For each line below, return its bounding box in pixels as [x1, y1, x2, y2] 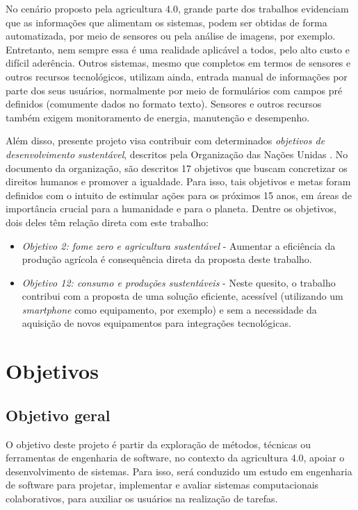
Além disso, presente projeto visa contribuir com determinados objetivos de [6, 133, 325, 148]
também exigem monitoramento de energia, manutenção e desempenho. [6, 110, 310, 124]
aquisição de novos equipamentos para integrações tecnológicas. [22, 316, 291, 330]
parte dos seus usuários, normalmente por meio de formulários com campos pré [6, 83, 343, 97]
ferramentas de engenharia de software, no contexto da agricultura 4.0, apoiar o [6, 450, 345, 465]
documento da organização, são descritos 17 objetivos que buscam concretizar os [6, 160, 348, 175]
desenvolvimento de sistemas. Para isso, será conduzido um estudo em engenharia [6, 464, 352, 478]
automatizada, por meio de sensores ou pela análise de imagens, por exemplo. [6, 28, 336, 43]
